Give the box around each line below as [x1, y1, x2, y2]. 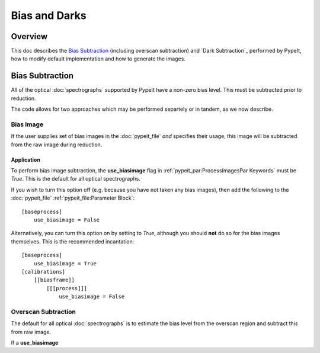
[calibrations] [21, 268, 66, 275]
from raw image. [11, 328, 52, 335]
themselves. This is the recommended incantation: [11, 238, 135, 245]
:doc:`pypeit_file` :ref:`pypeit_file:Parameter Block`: [11, 194, 135, 201]
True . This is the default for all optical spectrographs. [11, 175, 140, 182]
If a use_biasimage [11, 339, 59, 346]
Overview [11, 31, 48, 41]
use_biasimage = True [33, 260, 97, 267]
